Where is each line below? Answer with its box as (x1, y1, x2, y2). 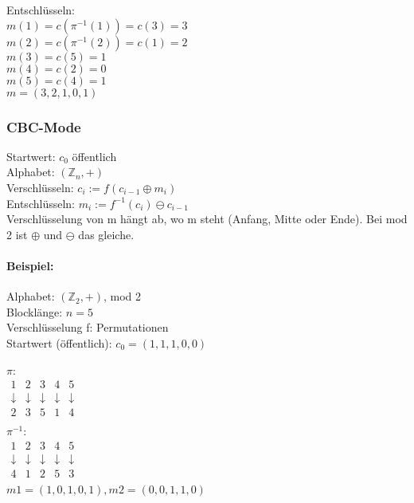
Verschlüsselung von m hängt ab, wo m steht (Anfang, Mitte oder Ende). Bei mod (6, 210, 408, 227)
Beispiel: (6, 257, 54, 273)
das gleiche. (78, 226, 135, 242)
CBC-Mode (6, 116, 81, 136)
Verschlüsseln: (6, 179, 74, 195)
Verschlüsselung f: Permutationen (6, 319, 169, 336)
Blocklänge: (6, 303, 63, 320)
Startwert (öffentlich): (6, 334, 112, 351)
